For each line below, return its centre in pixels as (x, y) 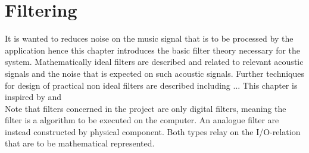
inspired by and (33, 97)
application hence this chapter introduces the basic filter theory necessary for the (153, 50)
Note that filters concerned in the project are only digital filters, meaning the (146, 108)
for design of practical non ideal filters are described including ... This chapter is (151, 85)
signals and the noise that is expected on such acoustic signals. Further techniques (155, 73)
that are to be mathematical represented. (80, 143)
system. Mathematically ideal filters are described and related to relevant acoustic (154, 62)
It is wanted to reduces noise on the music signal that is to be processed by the (149, 38)
